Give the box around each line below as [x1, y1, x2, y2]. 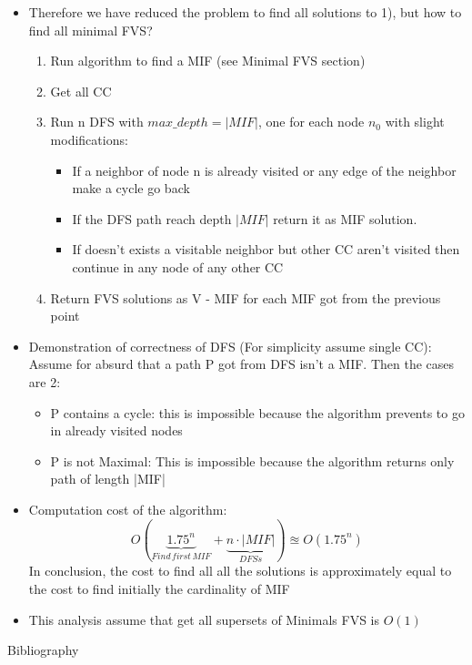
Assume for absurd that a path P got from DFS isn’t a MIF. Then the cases [28, 354, 455, 373]
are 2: [28, 372, 61, 391]
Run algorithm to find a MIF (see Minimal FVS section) [50, 51, 366, 70]
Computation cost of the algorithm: [28, 499, 227, 518]
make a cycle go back [72, 179, 190, 198]
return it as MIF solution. [273, 209, 417, 228]
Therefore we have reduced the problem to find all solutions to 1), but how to [28, 3, 462, 21]
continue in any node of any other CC [72, 257, 284, 276]
